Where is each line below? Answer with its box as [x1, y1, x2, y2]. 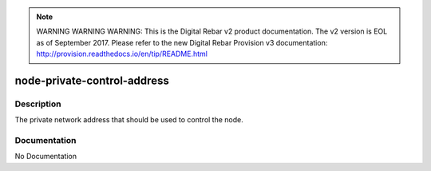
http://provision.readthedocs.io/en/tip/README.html [36, 49, 208, 59]
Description [14, 98, 61, 109]
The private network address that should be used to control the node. [14, 115, 243, 125]
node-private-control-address [14, 74, 169, 87]
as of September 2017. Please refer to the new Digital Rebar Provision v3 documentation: [36, 38, 328, 47]
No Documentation [14, 152, 77, 161]
